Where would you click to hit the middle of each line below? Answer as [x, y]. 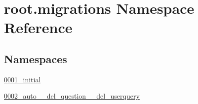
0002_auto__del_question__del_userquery [72, 96]
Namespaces [36, 58]
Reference [38, 27]
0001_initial [22, 79]
